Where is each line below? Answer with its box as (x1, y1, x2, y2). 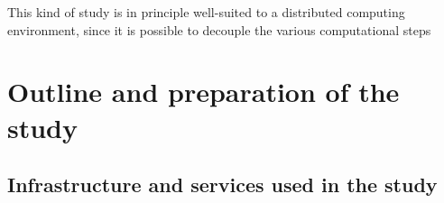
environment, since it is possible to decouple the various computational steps (7, 20, 431, 39)
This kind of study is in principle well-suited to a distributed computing (7, 3, 405, 21)
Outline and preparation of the (7, 73, 400, 110)
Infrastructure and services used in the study (7, 171, 438, 198)
